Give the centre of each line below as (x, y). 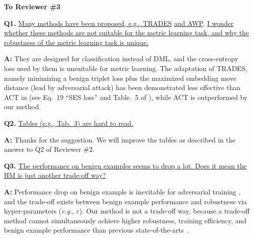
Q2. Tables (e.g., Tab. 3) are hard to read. (69, 123)
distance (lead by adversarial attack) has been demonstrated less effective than (122, 87)
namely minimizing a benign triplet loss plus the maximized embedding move (120, 78)
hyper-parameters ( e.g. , (39, 211)
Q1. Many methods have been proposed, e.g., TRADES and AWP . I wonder (119, 23)
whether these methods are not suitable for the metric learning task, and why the (127, 33)
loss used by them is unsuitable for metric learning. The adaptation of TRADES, (126, 68)
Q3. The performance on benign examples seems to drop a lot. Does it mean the (125, 165)
